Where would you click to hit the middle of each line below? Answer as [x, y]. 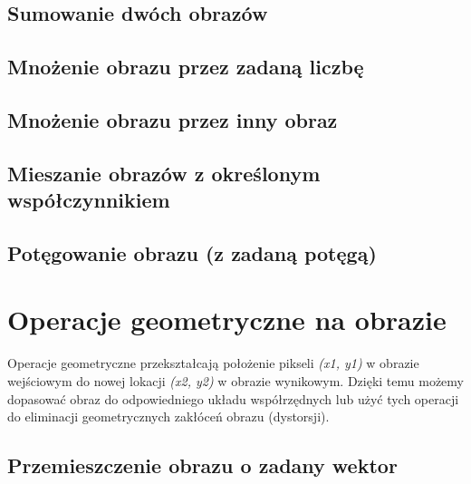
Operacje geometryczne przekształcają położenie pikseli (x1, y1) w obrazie [213, 363]
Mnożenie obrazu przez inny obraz [173, 119]
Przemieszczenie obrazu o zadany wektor [202, 465]
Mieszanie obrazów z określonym [164, 173]
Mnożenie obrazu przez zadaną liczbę [186, 67]
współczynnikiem [89, 200]
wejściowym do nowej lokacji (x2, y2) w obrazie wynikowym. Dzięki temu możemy [235, 381]
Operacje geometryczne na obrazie [227, 319]
